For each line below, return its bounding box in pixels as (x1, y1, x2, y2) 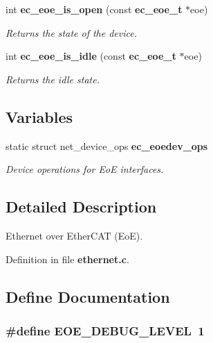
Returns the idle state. (6, 72, 100, 86)
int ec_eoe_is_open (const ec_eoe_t (6, 2, 183, 16)
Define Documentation (6, 285, 170, 307)
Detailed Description (6, 196, 157, 217)
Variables (6, 106, 73, 127)
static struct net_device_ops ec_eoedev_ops (6, 138, 208, 153)
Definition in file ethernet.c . (6, 251, 129, 266)
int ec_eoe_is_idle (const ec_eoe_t (6, 49, 176, 63)
